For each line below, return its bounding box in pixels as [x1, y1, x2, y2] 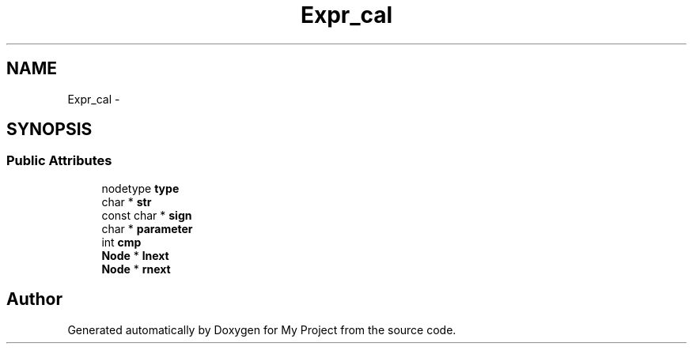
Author [6, 289, 62, 310]
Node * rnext [101, 262, 171, 276]
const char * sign [101, 208, 192, 222]
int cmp [101, 235, 142, 249]
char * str [101, 194, 152, 209]
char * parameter [101, 221, 193, 235]
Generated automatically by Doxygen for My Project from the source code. [67, 322, 456, 337]
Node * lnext [101, 248, 169, 262]
